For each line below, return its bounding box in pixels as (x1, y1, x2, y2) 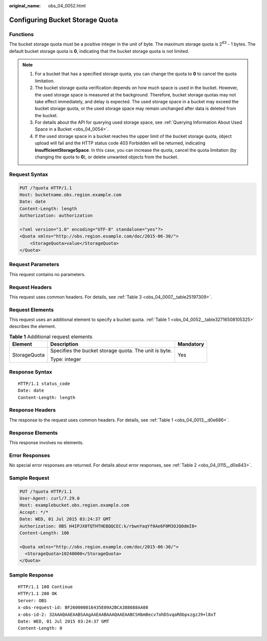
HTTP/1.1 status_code (18, 381, 70, 386)
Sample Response (9, 571, 54, 578)
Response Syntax (9, 368, 52, 375)
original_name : (9, 3, 41, 8)
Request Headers (9, 283, 52, 290)
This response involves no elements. (9, 439, 84, 445)
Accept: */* (19, 509, 49, 515)
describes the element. (9, 323, 56, 329)
